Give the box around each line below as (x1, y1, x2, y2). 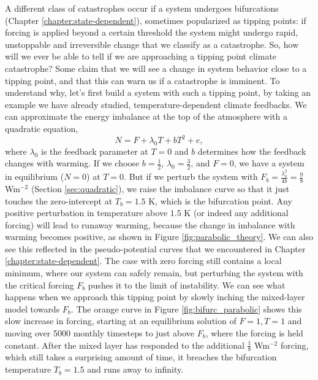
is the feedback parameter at (41, 144, 148, 157)
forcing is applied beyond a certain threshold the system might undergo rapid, (5, 26, 298, 39)
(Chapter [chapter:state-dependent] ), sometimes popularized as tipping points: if (5, 14, 306, 26)
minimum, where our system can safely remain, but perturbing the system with (5, 266, 303, 279)
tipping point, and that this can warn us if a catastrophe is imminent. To (5, 74, 280, 87)
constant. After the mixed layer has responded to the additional (5, 338, 244, 351)
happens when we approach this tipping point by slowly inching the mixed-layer (5, 290, 305, 303)
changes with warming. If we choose (5, 157, 140, 169)
